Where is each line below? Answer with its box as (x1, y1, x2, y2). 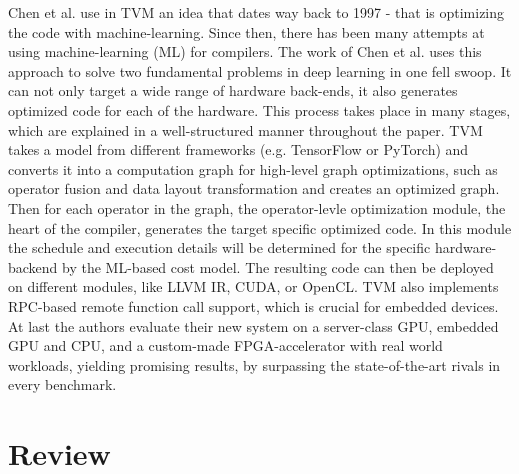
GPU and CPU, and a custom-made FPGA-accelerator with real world (8, 335, 443, 356)
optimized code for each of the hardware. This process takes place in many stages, (8, 99, 511, 120)
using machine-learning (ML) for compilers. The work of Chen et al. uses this (8, 41, 482, 62)
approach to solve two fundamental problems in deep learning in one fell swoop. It (8, 60, 512, 81)
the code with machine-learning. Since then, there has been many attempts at (8, 21, 485, 42)
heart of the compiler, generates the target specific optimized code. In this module (8, 217, 512, 238)
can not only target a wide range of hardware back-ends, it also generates (8, 80, 458, 101)
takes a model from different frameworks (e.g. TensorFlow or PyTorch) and (8, 139, 469, 160)
